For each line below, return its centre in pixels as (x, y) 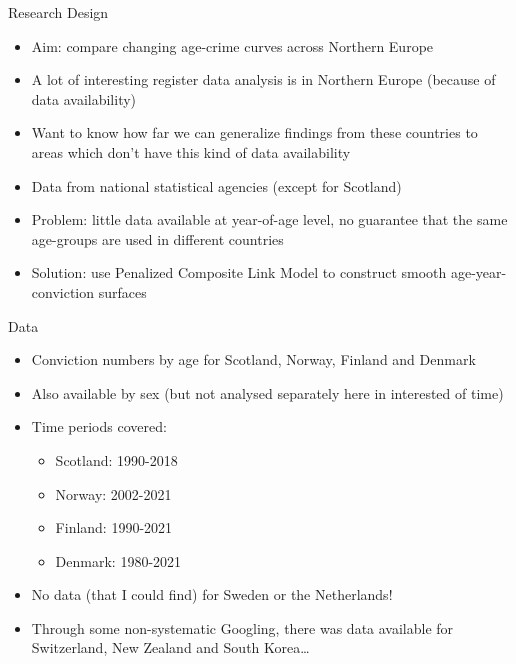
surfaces (122, 291)
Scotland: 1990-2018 (116, 459)
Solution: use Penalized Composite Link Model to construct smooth (239, 272)
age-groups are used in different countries (157, 238)
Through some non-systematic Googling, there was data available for (242, 627)
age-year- (478, 272)
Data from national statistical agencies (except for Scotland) (216, 185)
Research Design (58, 12)
